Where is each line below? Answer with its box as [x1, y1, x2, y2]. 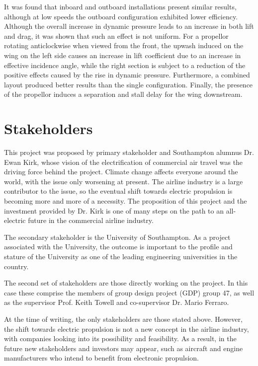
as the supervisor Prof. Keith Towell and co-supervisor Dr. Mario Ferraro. [4, 297, 229, 307]
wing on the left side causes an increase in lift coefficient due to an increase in [4, 50, 241, 60]
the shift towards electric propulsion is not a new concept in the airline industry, [4, 323, 249, 334]
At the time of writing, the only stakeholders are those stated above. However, [4, 313, 243, 324]
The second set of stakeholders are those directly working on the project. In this [4, 278, 248, 288]
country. [4, 261, 29, 271]
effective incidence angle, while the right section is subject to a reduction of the [4, 60, 246, 70]
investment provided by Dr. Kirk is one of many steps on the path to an [4, 205, 224, 216]
